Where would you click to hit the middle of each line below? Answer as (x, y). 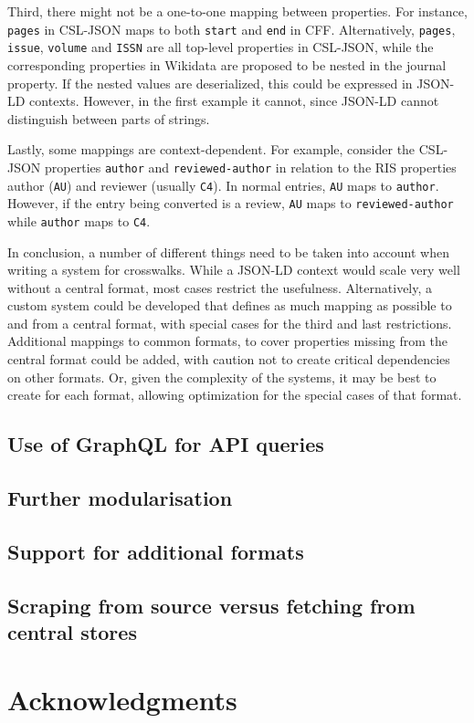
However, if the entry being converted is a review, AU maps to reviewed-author (231, 203)
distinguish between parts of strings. (109, 118)
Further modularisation (120, 498)
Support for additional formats (156, 551)
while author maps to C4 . (79, 220)
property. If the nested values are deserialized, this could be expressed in (210, 83)
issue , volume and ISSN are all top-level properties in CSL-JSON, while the (221, 47)
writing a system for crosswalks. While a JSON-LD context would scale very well (234, 270)
